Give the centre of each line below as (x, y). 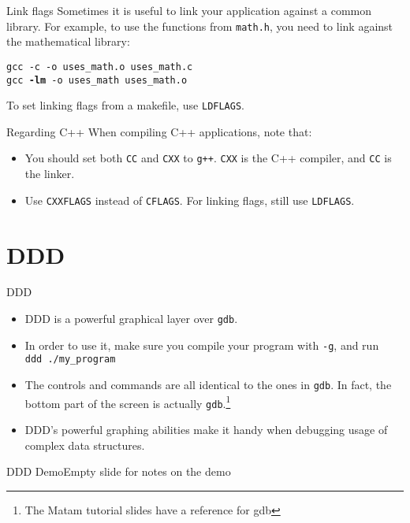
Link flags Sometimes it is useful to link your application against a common (189, 10)
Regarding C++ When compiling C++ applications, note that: (159, 131)
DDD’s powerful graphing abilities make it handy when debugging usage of (206, 429)
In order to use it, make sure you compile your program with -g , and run (202, 345)
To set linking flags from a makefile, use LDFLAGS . (125, 105)
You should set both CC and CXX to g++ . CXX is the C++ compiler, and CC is (208, 158)
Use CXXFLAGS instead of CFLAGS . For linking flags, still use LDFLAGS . (190, 200)
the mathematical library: (68, 41)
